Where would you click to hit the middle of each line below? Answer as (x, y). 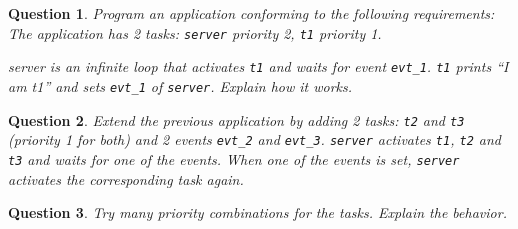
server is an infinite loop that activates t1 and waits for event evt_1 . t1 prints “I (258, 66)
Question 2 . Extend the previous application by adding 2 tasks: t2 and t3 (236, 119)
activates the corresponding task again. (126, 178)
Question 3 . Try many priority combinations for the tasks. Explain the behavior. (257, 212)
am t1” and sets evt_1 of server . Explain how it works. (180, 85)
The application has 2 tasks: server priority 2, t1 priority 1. (195, 32)
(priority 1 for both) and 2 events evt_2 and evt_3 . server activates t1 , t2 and (255, 139)
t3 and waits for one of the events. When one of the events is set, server (234, 158)
